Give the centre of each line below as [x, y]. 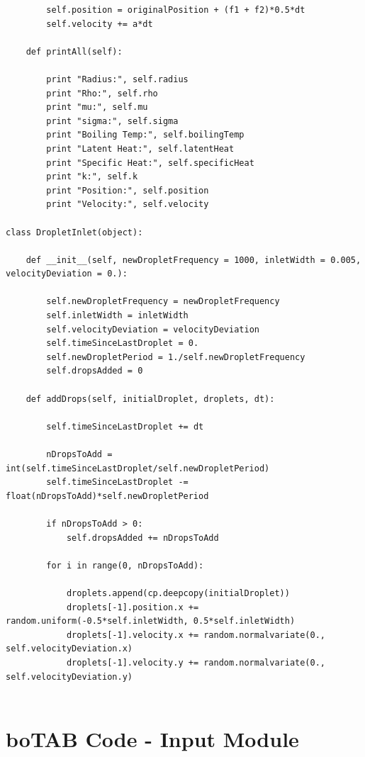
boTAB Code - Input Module [152, 738]
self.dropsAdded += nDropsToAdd [142, 538]
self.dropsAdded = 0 [95, 371]
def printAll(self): [74, 51]
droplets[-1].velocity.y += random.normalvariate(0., [196, 662]
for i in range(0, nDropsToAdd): [125, 565]
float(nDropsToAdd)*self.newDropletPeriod [107, 496]
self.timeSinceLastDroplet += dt [125, 426]
